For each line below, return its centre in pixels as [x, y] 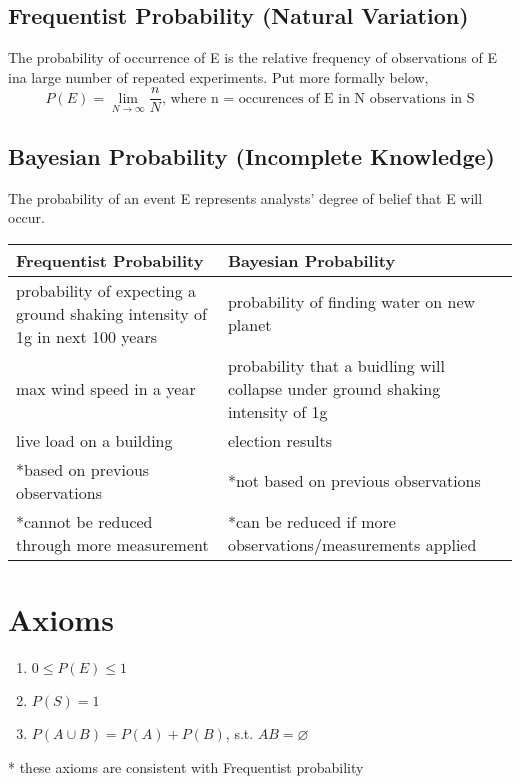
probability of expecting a [106, 290]
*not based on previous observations [354, 481]
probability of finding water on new [351, 302]
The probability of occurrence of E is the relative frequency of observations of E [252, 57]
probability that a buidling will [336, 365]
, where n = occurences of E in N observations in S [318, 98]
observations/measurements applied [352, 544]
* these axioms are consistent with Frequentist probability [186, 766]
